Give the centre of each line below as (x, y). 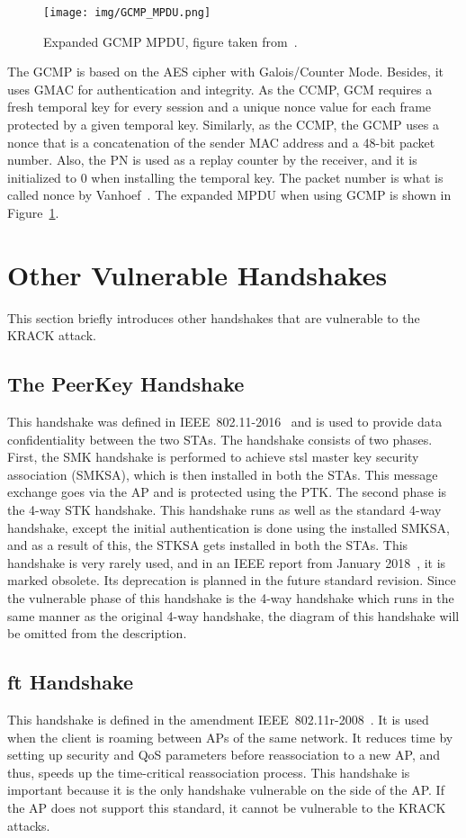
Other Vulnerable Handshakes (197, 274)
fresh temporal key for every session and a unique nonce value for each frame (220, 107)
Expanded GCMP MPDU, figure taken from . (170, 41)
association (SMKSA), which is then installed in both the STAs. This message (223, 474)
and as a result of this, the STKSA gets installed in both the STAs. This (208, 545)
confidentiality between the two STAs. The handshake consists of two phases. (220, 439)
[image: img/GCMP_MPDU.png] (127, 13)
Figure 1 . (33, 212)
